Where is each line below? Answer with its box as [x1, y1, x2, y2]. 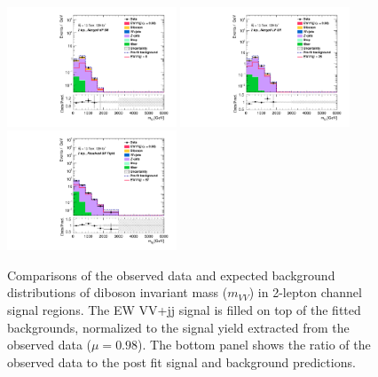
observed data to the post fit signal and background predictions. [7, 352, 356, 371]
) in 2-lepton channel [248, 283, 362, 302]
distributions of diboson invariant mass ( [7, 283, 228, 302]
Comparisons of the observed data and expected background [7, 265, 335, 284]
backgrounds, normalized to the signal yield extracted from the [7, 318, 350, 336]
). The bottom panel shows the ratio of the [138, 335, 371, 354]
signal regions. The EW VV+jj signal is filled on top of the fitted [7, 301, 361, 319]
